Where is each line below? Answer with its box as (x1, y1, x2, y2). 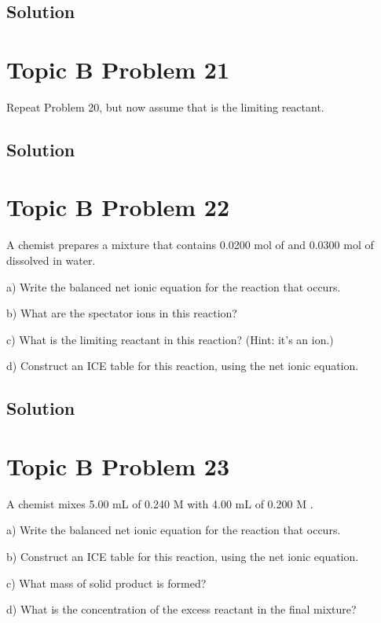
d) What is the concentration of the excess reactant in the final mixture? (6, 601, 357, 618)
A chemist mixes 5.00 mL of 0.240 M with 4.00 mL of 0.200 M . (6, 495, 313, 511)
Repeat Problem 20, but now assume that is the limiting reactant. (6, 98, 324, 115)
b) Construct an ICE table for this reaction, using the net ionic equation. (6, 548, 359, 565)
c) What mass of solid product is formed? (6, 574, 207, 591)
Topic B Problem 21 (6, 53, 230, 85)
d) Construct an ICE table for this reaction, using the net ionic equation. (6, 357, 359, 374)
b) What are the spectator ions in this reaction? (6, 305, 237, 321)
